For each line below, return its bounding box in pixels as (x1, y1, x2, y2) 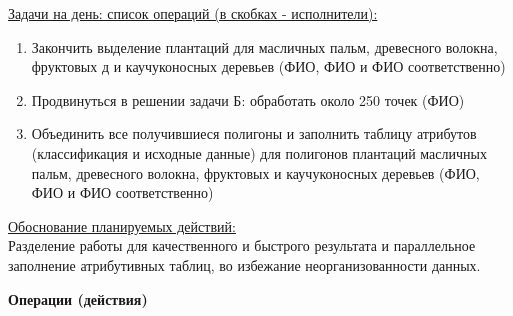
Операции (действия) (8, 288, 148, 309)
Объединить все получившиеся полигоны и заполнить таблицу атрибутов (31, 123, 477, 144)
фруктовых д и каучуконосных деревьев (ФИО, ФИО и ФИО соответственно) (31, 56, 506, 77)
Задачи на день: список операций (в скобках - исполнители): (8, 3, 378, 23)
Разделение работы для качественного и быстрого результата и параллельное (8, 235, 476, 256)
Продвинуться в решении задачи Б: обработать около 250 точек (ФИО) (31, 89, 465, 110)
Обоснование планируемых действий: (8, 215, 236, 236)
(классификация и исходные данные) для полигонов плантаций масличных (31, 142, 487, 163)
